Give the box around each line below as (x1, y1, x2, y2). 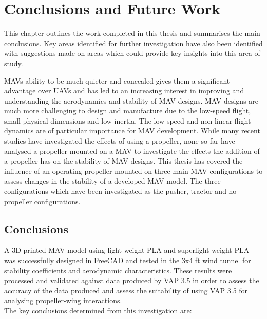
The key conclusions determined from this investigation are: (4, 305, 192, 315)
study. (4, 57, 23, 68)
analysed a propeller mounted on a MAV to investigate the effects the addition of (4, 145, 260, 156)
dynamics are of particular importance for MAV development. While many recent (4, 125, 260, 136)
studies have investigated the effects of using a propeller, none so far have (4, 135, 235, 146)
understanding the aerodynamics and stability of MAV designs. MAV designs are (4, 95, 259, 106)
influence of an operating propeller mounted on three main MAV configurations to (4, 165, 263, 176)
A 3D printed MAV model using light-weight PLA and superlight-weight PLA (4, 245, 250, 255)
